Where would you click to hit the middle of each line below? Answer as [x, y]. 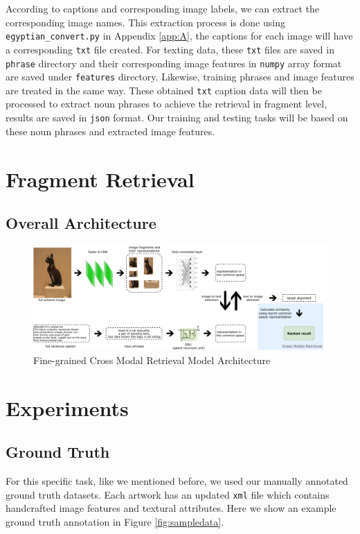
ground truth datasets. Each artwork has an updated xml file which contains [168, 494]
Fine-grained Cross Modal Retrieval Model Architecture [152, 360]
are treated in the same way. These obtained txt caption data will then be [164, 90]
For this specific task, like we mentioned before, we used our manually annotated [177, 481]
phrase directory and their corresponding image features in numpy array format [174, 63]
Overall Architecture [81, 223]
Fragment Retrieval [100, 179]
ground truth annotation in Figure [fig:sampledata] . [115, 522]
